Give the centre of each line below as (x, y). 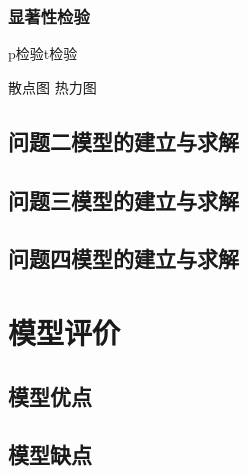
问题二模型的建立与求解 (123, 140)
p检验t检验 (43, 53)
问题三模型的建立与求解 (123, 199)
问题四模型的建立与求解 (123, 258)
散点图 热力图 (52, 86)
